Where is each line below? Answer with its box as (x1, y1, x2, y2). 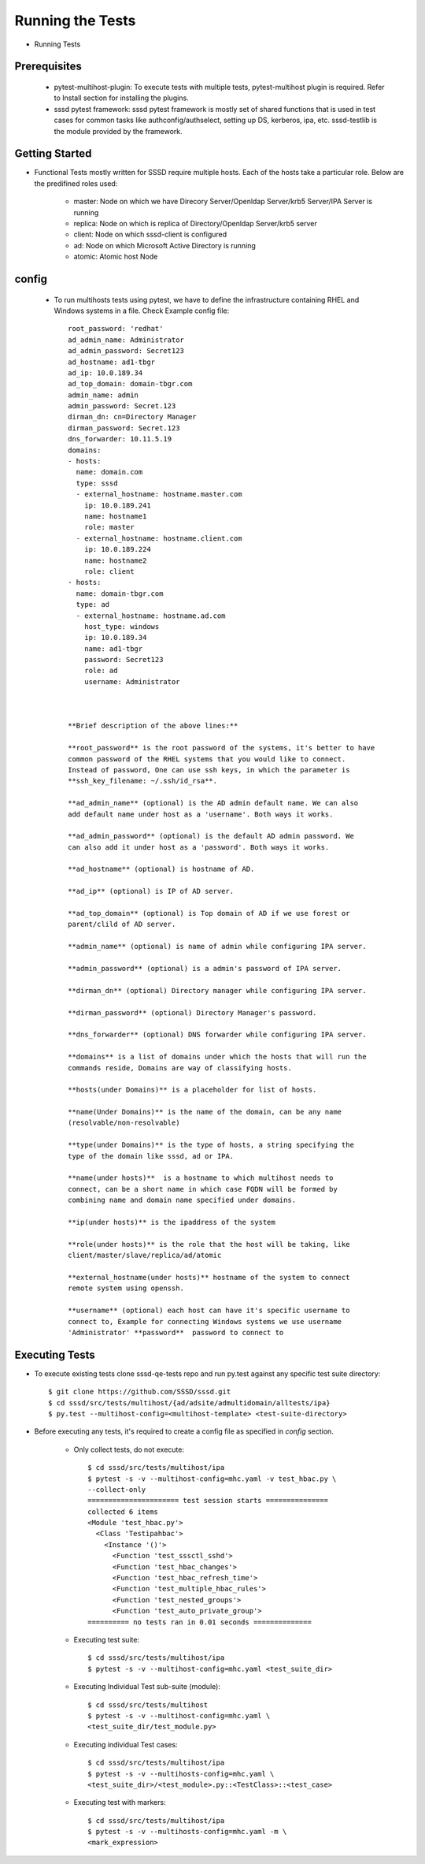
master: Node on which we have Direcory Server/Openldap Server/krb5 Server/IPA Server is (73, 197, 373, 206)
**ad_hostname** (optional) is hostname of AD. (68, 865, 255, 874)
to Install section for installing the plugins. (54, 93, 189, 102)
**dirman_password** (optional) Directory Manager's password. (68, 1008, 317, 1017)
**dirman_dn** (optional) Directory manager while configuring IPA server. (68, 986, 367, 995)
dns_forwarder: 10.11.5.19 (68, 434, 172, 444)
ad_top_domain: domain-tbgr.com (68, 379, 193, 389)
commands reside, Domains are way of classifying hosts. (68, 1063, 293, 1072)
